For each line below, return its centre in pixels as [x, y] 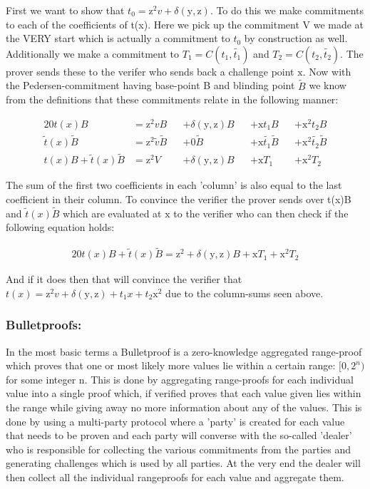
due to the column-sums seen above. [245, 293]
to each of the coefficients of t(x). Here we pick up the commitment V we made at [185, 24]
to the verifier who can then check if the [261, 213]
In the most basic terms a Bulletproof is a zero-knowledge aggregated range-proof [184, 351]
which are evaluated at [112, 213]
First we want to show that [65, 10]
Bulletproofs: [44, 325]
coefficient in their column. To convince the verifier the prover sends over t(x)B [179, 199]
